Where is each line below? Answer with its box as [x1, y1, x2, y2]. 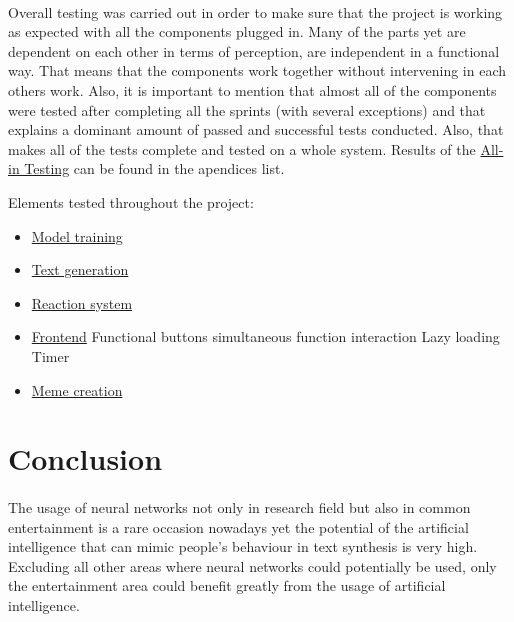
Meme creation [31, 379, 123, 400]
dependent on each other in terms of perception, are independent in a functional [8, 40, 500, 61]
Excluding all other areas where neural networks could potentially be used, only [8, 555, 497, 576]
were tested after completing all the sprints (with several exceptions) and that [8, 99, 486, 120]
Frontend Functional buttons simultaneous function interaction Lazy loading [31, 326, 500, 347]
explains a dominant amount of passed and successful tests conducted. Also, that [8, 119, 504, 140]
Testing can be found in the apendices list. [24, 158, 285, 179]
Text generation [31, 259, 129, 280]
